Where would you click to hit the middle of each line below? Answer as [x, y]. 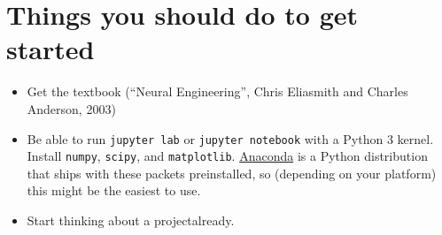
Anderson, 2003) [71, 108]
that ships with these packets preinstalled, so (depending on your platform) [232, 173]
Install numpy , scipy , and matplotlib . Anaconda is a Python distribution [227, 156]
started [50, 49]
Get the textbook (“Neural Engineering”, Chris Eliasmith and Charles [217, 91]
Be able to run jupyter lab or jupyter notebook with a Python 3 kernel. [230, 138]
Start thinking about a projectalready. [131, 220]
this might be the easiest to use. [114, 190]
